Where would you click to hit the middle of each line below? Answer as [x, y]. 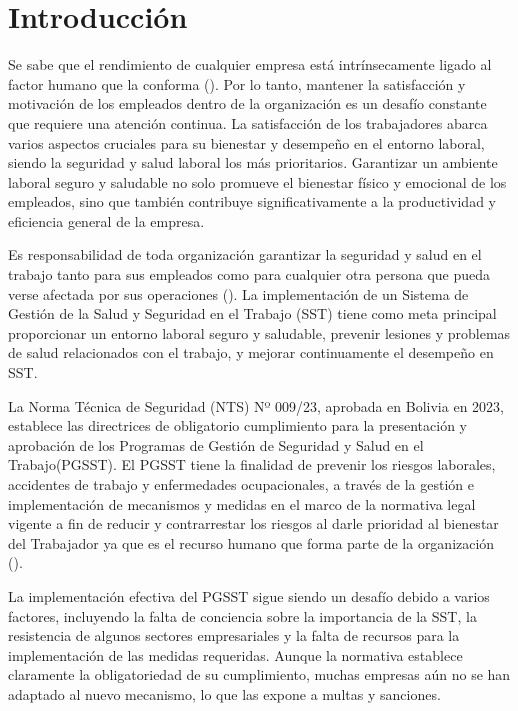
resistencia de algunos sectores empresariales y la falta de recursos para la [234, 635]
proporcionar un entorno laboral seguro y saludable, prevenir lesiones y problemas [259, 332]
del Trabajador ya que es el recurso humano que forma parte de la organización [251, 542]
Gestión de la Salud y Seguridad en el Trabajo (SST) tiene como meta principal [252, 313]
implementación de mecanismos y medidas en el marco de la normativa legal [242, 503]
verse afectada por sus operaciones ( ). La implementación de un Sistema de [238, 293]
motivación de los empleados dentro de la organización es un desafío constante [247, 103]
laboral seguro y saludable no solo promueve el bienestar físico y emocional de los [257, 181]
